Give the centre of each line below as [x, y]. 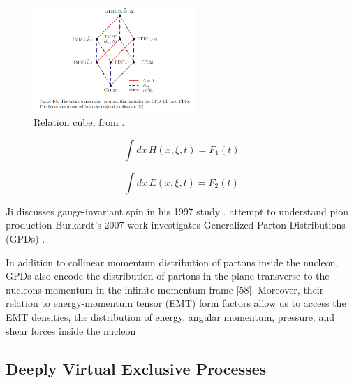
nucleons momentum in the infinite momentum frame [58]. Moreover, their [165, 289]
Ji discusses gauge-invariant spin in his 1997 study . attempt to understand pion [177, 211]
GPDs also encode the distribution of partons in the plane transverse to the [168, 276]
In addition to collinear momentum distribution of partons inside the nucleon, [172, 262]
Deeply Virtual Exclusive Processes [136, 368]
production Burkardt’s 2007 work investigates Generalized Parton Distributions [176, 225]
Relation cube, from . [79, 122]
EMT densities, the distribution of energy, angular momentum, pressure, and [170, 317]
